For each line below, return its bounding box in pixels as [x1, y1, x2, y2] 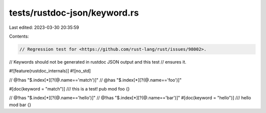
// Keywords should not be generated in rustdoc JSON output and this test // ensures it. [9, 59, 187, 65]
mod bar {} [9, 102, 32, 108]
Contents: [9, 33, 29, 39]
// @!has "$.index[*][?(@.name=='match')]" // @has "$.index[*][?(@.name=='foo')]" [9, 77, 182, 83]
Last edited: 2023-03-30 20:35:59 [9, 24, 79, 30]
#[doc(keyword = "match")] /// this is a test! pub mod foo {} [9, 86, 130, 92]
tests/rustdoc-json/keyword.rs [9, 7, 139, 18]
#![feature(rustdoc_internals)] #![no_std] [9, 68, 91, 74]
